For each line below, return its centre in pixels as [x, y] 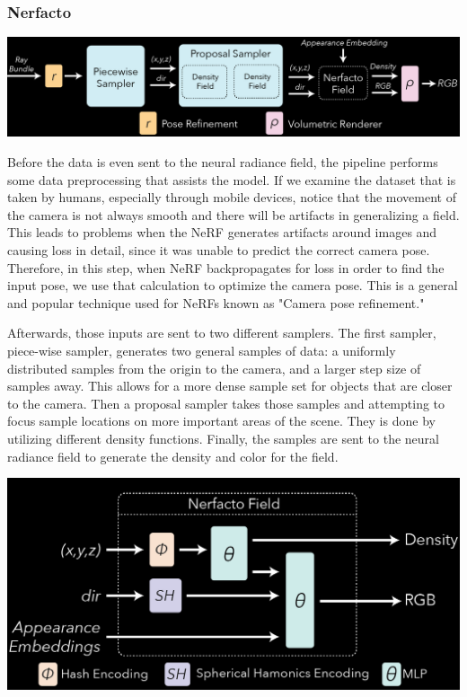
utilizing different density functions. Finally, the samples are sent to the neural [223, 438]
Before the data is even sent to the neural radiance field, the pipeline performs [223, 162]
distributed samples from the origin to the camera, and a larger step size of [214, 368]
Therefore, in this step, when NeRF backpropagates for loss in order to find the [226, 267]
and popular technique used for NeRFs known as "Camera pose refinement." [216, 302]
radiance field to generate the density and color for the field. [173, 456]
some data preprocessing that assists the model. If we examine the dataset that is [232, 179]
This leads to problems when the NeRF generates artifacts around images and [222, 232]
